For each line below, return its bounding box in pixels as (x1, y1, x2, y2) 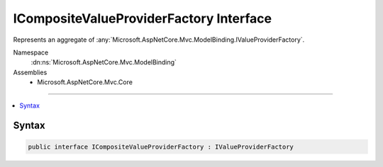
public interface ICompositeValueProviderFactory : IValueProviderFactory (28, 142, 294, 151)
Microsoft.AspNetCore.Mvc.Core (37, 78, 133, 86)
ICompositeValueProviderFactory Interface (13, 11, 272, 26)
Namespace (13, 48, 49, 57)
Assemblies (13, 68, 48, 76)
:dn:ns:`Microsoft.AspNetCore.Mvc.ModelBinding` (30, 58, 177, 67)
